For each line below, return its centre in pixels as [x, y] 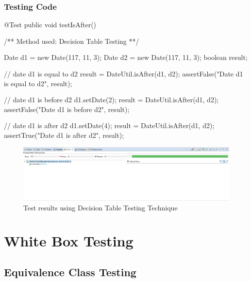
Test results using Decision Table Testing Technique [100, 207]
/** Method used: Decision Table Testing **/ [72, 41]
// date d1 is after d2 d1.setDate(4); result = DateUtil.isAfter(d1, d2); [109, 125]
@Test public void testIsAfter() [50, 25]
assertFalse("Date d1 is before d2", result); [67, 109]
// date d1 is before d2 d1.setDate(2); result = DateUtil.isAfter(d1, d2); [111, 100]
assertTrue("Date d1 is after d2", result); [64, 135]
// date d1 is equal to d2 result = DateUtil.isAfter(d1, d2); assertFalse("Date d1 [124, 74]
